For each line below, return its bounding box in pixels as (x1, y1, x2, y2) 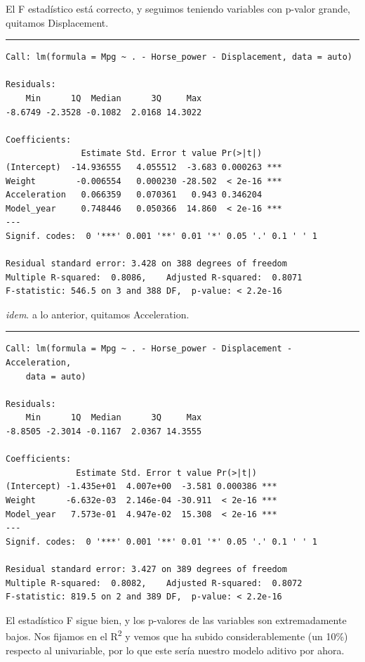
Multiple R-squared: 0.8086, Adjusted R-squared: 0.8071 (6, 272, 303, 283)
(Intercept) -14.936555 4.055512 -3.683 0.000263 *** (6, 162, 282, 172)
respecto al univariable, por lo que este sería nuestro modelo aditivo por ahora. (6, 642, 345, 657)
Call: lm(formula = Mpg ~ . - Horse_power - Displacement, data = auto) (6, 52, 352, 63)
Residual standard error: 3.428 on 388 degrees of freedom (6, 259, 287, 269)
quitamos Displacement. (6, 15, 109, 30)
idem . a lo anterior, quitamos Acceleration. (6, 306, 190, 321)
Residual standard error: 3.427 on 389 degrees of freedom (6, 564, 287, 574)
